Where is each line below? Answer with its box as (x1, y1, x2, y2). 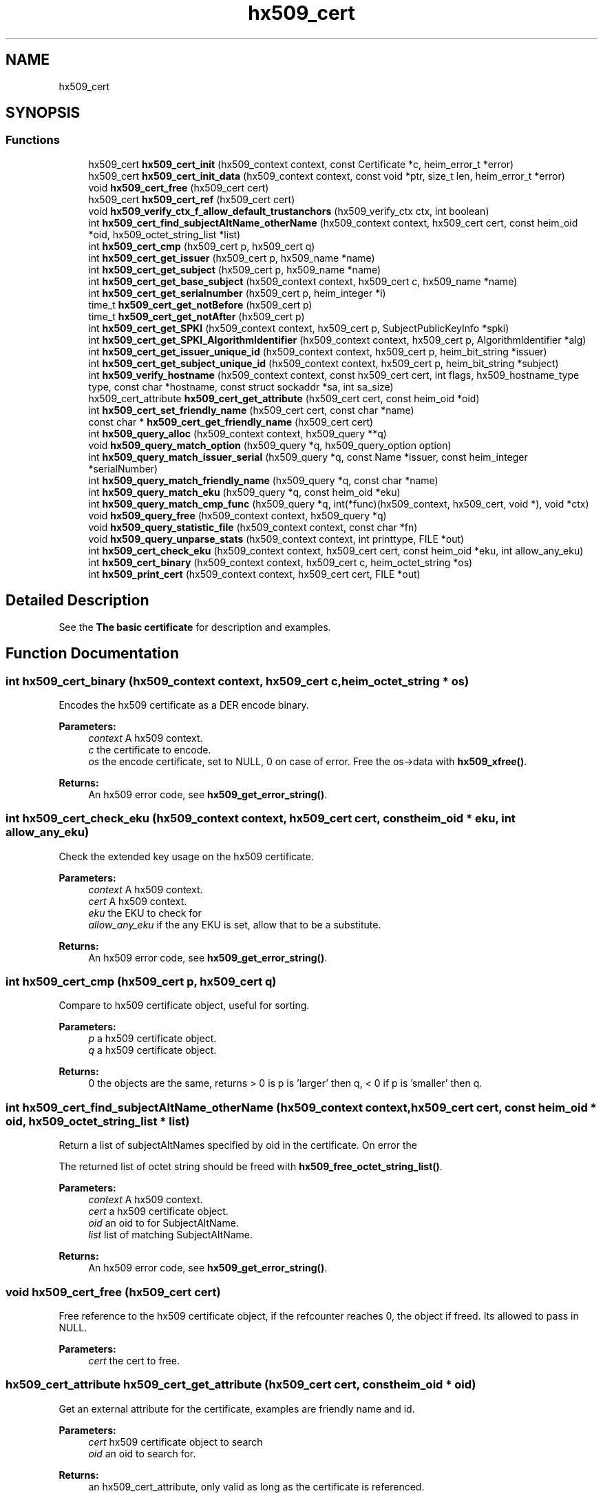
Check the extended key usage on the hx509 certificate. (59, 850, 314, 862)
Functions (6, 133, 60, 147)
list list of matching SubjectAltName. (88, 1229, 253, 1241)
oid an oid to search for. (88, 1447, 196, 1459)
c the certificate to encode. (88, 743, 211, 756)
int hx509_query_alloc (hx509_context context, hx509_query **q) (88, 427, 387, 439)
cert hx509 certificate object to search (88, 1435, 263, 1448)
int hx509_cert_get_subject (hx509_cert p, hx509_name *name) (88, 263, 381, 275)
